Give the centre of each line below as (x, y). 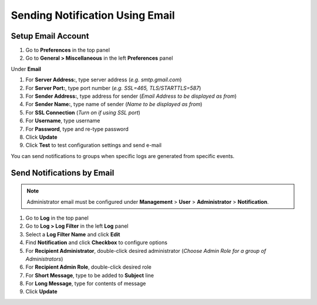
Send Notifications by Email (63, 173)
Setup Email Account (50, 36)
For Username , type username (63, 121)
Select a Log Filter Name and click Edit (73, 234)
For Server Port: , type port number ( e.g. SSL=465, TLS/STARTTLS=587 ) (113, 88)
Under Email (26, 69)
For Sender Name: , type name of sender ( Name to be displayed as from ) (114, 104)
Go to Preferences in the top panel (68, 50)
